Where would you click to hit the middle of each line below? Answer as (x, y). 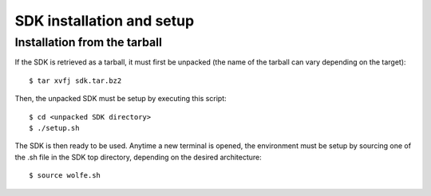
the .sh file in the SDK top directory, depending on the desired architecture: (138, 157)
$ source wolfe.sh (65, 176)
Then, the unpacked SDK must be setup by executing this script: (121, 99)
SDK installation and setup (105, 21)
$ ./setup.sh (54, 128)
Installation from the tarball (89, 42)
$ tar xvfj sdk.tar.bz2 (75, 80)
